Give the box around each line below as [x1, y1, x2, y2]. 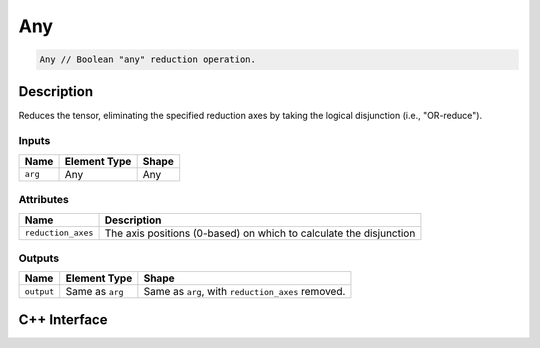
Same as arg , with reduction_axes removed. [143, 285, 346, 299]
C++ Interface [18, 311, 108, 328]
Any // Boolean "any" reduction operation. [39, 54, 257, 65]
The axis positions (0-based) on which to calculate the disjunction [104, 226, 416, 240]
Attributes [18, 193, 69, 207]
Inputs [18, 134, 51, 148]
